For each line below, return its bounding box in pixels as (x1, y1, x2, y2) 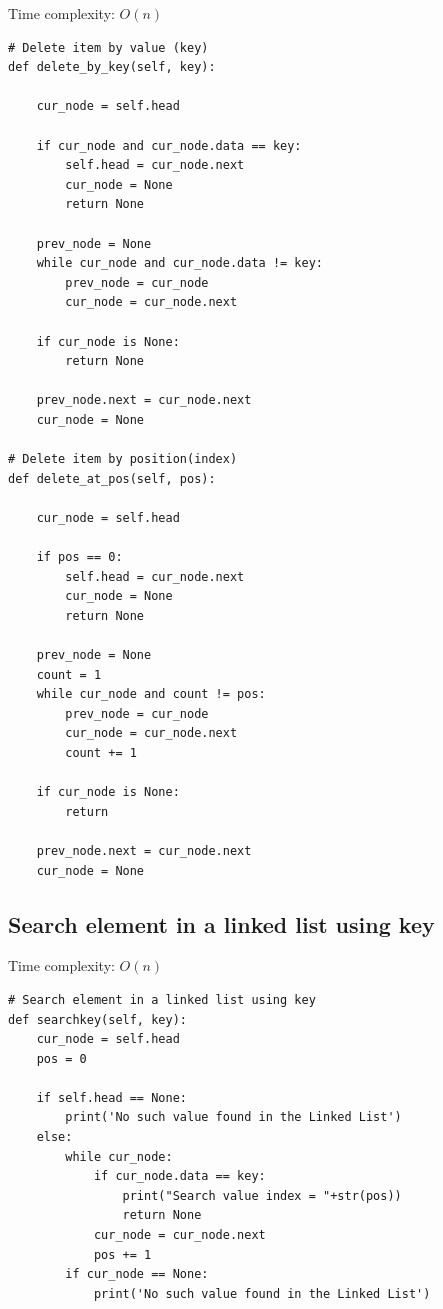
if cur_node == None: (65, 1267, 209, 1282)
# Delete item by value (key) (8, 40, 209, 55)
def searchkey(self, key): (8, 1012, 187, 1027)
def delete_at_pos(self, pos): (8, 471, 216, 486)
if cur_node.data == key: (93, 1169, 266, 1184)
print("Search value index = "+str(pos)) (122, 1188, 402, 1203)
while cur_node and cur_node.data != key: (36, 256, 323, 271)
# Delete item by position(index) (8, 452, 238, 467)
